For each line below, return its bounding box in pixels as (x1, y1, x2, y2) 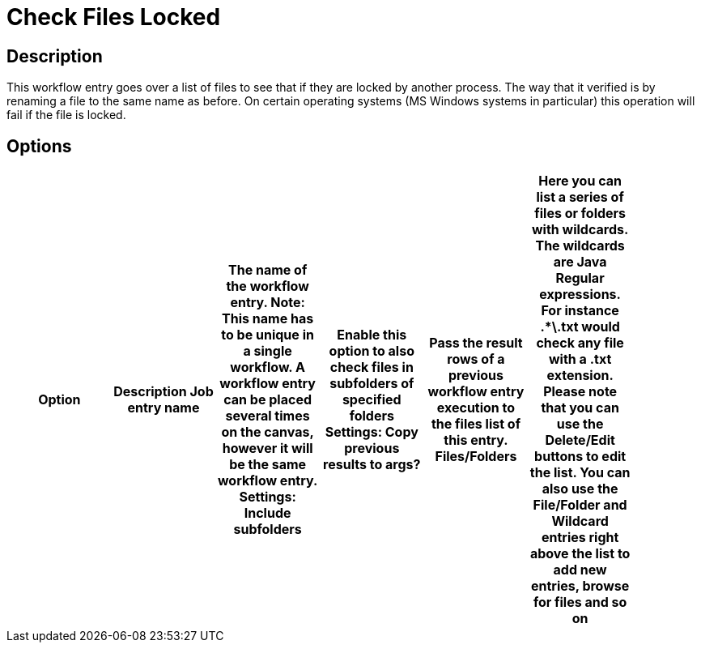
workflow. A (230, 359, 305, 376)
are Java (553, 254, 607, 271)
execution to (436, 399, 516, 416)
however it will (222, 440, 313, 457)
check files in (329, 359, 414, 376)
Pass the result (429, 335, 523, 352)
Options (6, 135, 72, 156)
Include (244, 505, 291, 522)
